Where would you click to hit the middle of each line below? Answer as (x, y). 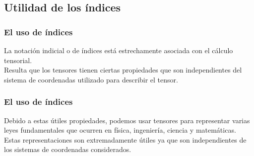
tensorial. (18, 60)
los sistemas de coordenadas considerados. (68, 149)
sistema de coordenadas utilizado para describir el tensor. (91, 79)
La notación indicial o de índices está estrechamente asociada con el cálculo (119, 50)
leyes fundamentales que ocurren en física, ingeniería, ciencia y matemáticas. (120, 130)
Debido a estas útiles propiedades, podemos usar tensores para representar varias (127, 120)
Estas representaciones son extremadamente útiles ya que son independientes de (125, 139)
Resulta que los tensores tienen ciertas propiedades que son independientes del (123, 70)
